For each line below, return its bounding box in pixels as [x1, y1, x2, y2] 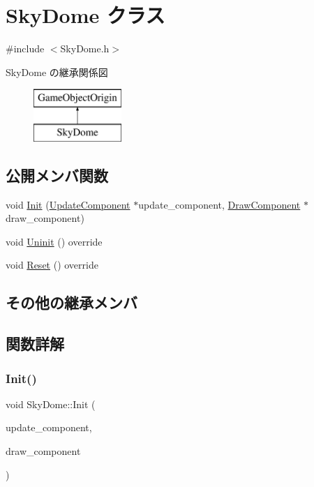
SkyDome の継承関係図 [6, 64, 108, 79]
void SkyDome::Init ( [6, 396, 96, 411]
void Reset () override [6, 257, 98, 272]
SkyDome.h [60, 41, 110, 56]
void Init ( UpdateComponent [6, 197, 130, 211]
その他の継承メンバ [6, 292, 137, 313]
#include [6, 41, 45, 56]
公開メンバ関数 [6, 164, 108, 186]
